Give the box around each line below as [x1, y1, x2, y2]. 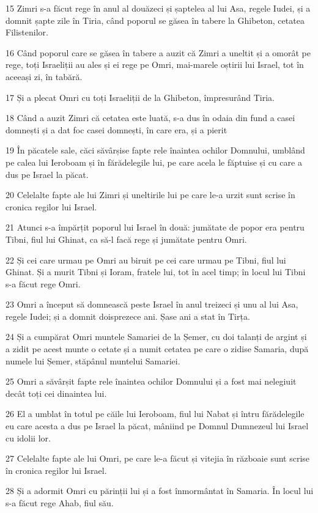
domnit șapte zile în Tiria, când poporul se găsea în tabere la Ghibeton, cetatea [6, 13, 305, 26]
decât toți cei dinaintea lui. [6, 386, 107, 399]
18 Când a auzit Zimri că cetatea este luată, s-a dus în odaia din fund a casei [6, 111, 295, 124]
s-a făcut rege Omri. [6, 277, 81, 290]
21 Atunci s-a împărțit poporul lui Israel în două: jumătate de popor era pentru [6, 221, 305, 234]
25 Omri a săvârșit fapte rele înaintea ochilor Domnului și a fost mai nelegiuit [6, 375, 297, 388]
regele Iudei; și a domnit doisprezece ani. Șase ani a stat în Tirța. [6, 309, 250, 322]
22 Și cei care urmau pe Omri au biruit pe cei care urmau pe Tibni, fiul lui [6, 253, 286, 266]
